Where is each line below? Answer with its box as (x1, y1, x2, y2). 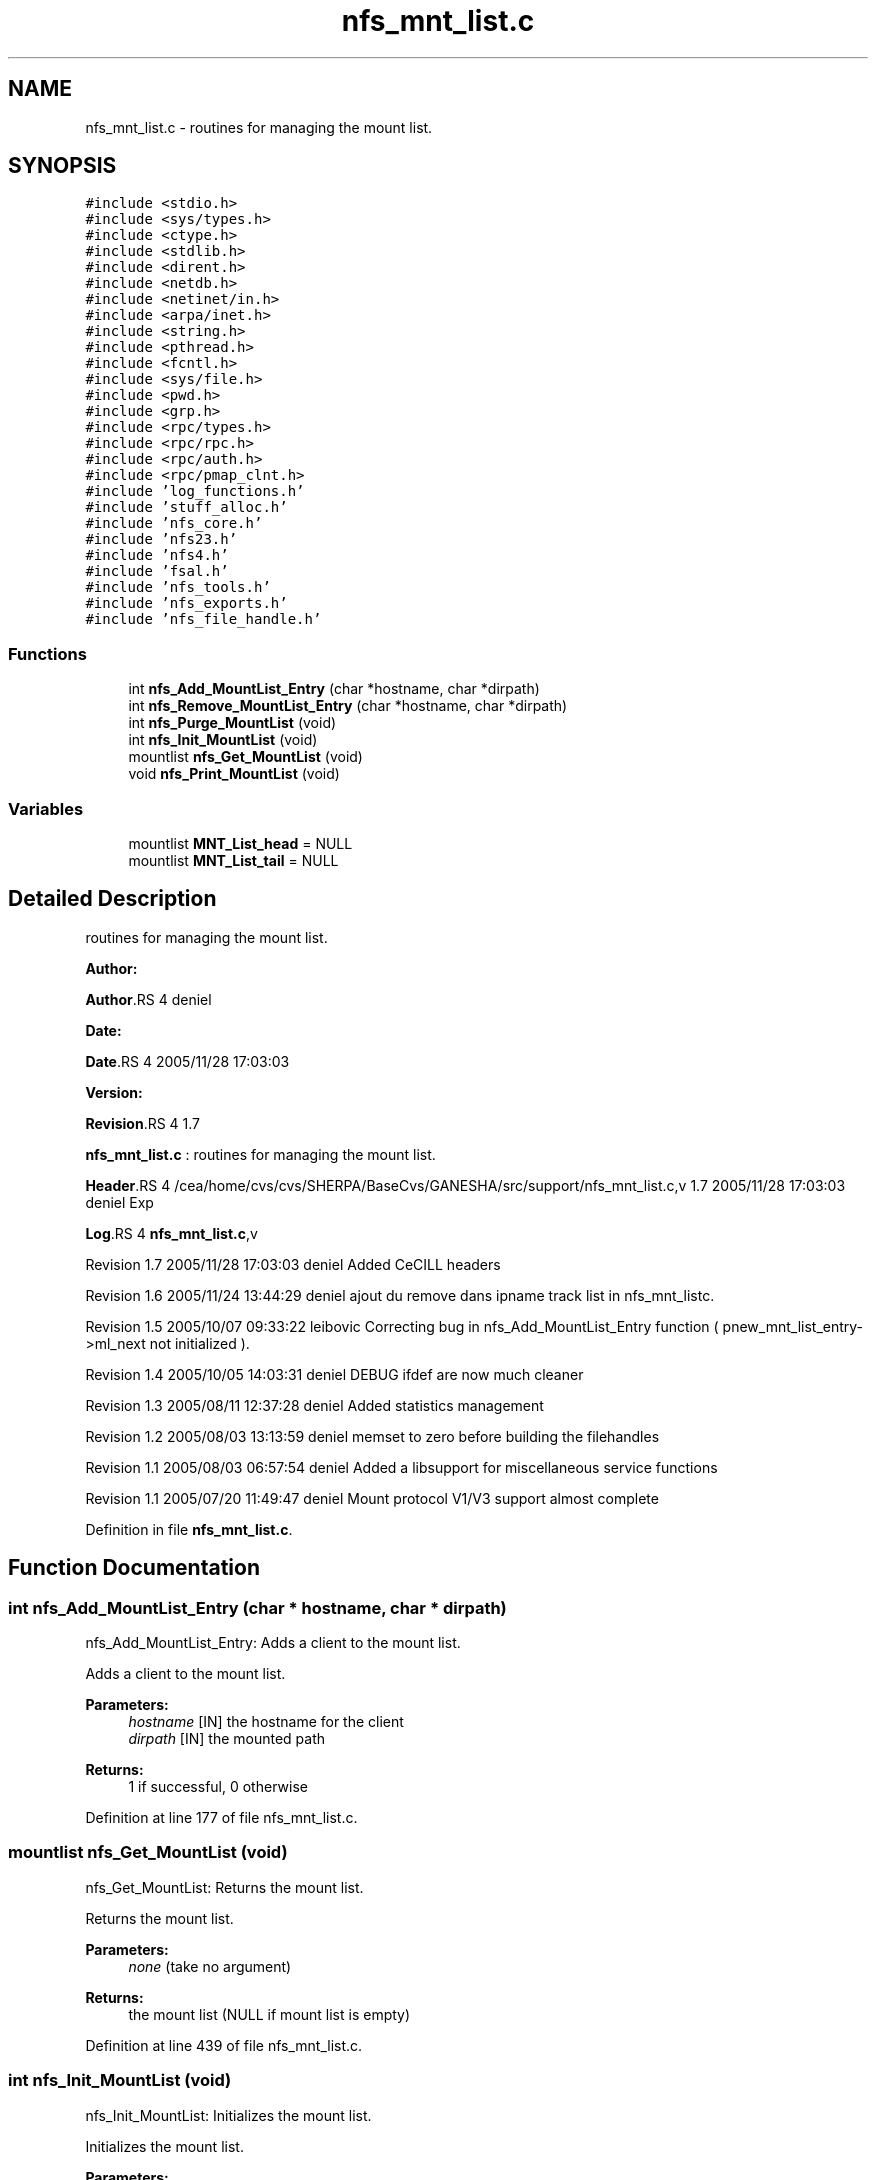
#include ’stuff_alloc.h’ (85, 499, 288, 516)
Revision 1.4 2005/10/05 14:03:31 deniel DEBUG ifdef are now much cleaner (85, 1365, 584, 1383)
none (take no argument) (128, 1957, 292, 1975)
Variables (8, 798, 84, 819)
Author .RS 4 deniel (85, 990, 212, 1008)
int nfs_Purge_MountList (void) (128, 714, 337, 732)
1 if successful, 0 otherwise (128, 1778, 308, 1795)
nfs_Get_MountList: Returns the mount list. (85, 1878, 364, 1896)
